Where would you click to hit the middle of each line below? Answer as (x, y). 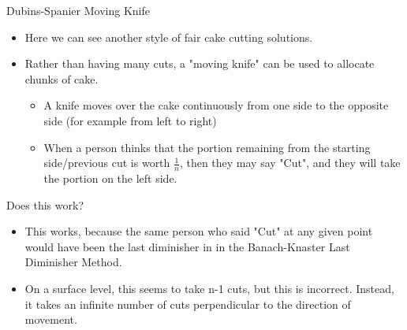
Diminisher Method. (73, 262)
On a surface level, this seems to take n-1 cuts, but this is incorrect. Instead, (209, 288)
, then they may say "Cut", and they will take (290, 163)
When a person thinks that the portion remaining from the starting (207, 147)
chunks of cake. (62, 78)
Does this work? (45, 204)
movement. (51, 319)
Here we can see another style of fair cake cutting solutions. (169, 37)
